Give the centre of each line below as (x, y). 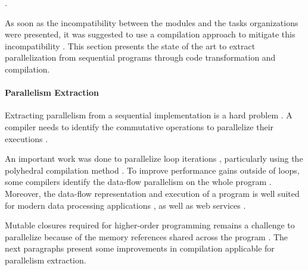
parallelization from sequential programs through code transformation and (140, 57)
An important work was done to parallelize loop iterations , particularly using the (154, 158)
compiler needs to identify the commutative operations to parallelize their (139, 126)
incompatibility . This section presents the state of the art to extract (130, 45)
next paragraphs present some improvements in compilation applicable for (140, 248)
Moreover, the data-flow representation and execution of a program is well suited (152, 193)
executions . (27, 138)
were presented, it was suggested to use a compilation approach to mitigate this (150, 34)
